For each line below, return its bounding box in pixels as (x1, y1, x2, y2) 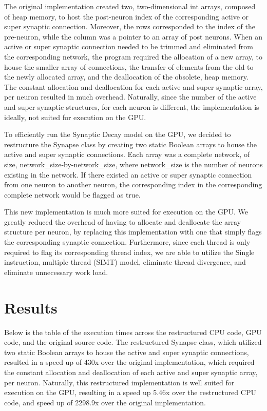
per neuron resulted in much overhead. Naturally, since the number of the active (4, 91, 257, 102)
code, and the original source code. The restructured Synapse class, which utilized (4, 337, 262, 347)
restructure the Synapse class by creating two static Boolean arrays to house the (4, 139, 257, 149)
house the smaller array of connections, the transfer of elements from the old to (4, 61, 254, 72)
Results (4, 297, 58, 318)
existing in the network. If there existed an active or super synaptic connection (4, 169, 252, 180)
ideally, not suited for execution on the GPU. (4, 111, 146, 122)
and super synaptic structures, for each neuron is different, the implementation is (4, 101, 259, 112)
